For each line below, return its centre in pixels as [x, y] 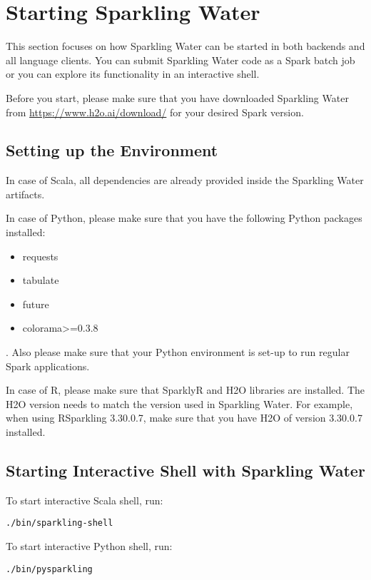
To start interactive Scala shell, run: [85, 500]
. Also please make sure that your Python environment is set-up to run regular [178, 352]
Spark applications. [48, 366]
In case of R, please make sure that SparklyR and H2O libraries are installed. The [185, 390]
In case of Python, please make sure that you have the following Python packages [184, 218]
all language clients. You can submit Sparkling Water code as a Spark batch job [181, 60]
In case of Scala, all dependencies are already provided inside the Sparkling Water [185, 180]
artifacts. [25, 194]
